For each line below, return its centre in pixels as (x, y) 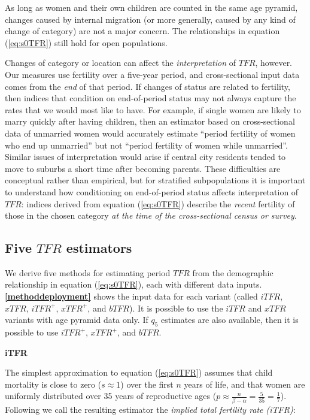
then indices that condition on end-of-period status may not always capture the (151, 98)
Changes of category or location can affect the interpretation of (121, 63)
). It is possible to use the (176, 308)
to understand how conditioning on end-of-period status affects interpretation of (152, 191)
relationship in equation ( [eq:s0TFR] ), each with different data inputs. (133, 284)
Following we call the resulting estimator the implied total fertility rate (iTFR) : (150, 409)
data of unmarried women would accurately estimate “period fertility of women (150, 133)
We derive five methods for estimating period (88, 272)
